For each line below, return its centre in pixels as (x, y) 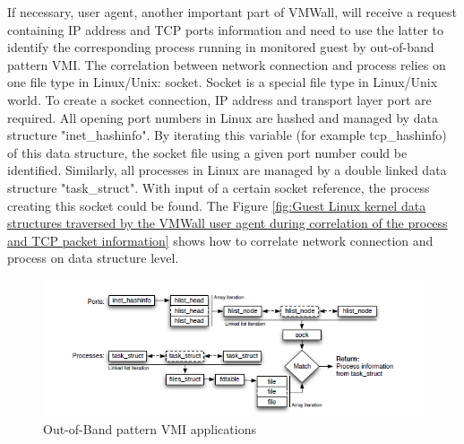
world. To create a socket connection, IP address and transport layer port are (219, 99)
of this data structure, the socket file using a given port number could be (207, 152)
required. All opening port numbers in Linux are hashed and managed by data (223, 117)
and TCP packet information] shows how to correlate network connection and (220, 240)
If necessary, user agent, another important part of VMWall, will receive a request (232, 12)
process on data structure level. (93, 258)
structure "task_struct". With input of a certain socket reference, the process (219, 187)
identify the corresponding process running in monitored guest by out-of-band (221, 47)
